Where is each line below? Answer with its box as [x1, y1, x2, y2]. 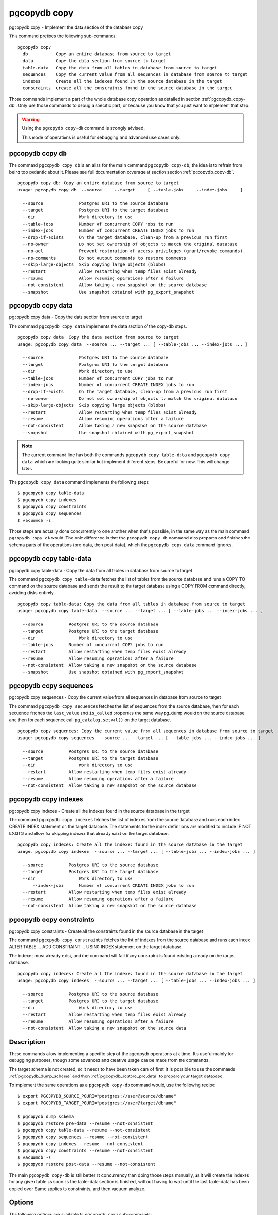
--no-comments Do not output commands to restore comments [22, 255, 187, 260]
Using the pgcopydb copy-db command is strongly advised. [22, 125, 145, 131]
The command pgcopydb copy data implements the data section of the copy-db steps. [9, 323, 187, 329]
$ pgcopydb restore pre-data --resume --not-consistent [17, 1121, 153, 1126]
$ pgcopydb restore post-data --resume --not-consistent [17, 1162, 156, 1167]
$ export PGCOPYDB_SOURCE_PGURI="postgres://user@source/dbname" [17, 1093, 177, 1099]
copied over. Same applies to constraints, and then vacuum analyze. [9, 1186, 146, 1192]
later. [22, 466, 33, 471]
